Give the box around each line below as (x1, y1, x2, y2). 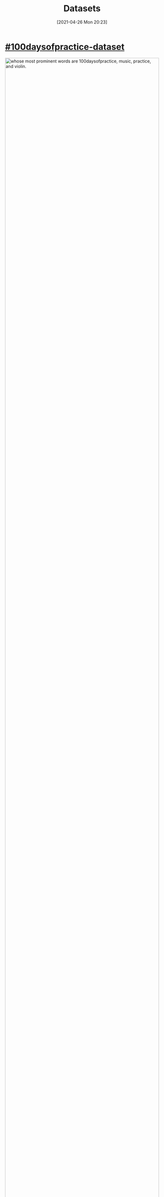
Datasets (63, 3, 101, 14)
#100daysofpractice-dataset (5, 41, 124, 52)
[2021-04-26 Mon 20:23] (57, 19, 107, 25)
